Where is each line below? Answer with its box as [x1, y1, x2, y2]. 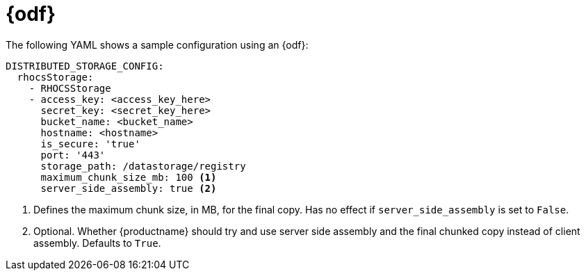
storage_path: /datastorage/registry [40, 160, 246, 172]
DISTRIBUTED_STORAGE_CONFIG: [6, 60, 164, 72]
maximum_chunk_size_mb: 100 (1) [40, 171, 217, 183]
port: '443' [40, 149, 106, 161]
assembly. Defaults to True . [33, 236, 161, 249]
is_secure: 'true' [40, 138, 140, 149]
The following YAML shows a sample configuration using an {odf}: [6, 38, 309, 51]
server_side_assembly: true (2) [40, 182, 217, 194]
